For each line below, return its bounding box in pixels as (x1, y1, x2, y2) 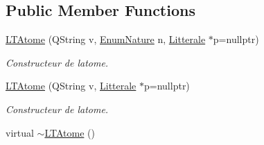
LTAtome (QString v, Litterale (6, 78, 137, 93)
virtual (6, 125, 34, 139)
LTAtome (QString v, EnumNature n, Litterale (6, 32, 206, 46)
